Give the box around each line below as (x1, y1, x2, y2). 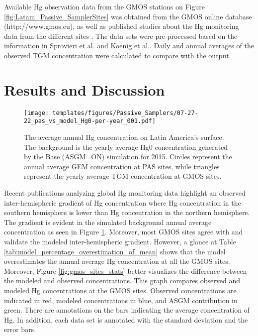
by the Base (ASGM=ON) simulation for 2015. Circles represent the (24, 151, 232, 162)
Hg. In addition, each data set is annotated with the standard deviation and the (4, 314, 248, 325)
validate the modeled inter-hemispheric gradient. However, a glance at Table (4, 236, 236, 246)
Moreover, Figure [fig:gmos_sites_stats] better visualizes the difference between (4, 265, 247, 276)
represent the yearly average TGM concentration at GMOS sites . (24, 171, 222, 181)
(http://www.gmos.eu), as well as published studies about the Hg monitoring (4, 21, 239, 31)
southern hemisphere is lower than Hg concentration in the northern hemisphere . (4, 207, 250, 218)
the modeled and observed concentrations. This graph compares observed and (4, 275, 241, 286)
